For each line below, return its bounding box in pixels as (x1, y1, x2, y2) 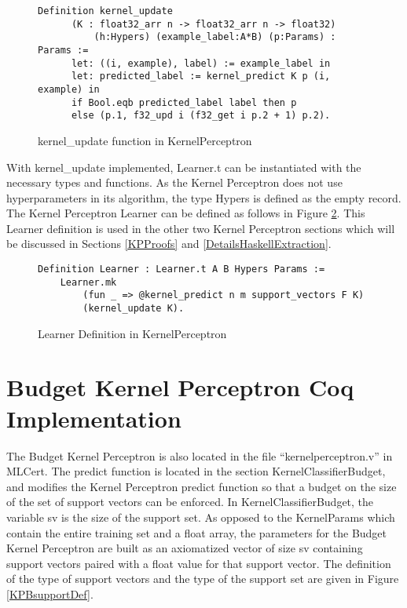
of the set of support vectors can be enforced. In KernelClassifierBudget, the (6, 493, 374, 510)
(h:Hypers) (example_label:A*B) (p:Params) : (93, 31, 336, 43)
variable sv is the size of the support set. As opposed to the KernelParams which (6, 508, 395, 525)
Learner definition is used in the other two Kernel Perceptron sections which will (6, 220, 395, 236)
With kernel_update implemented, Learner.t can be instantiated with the (6, 158, 361, 175)
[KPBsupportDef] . (6, 585, 93, 602)
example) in (38, 83, 100, 95)
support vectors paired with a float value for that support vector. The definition (6, 555, 391, 571)
